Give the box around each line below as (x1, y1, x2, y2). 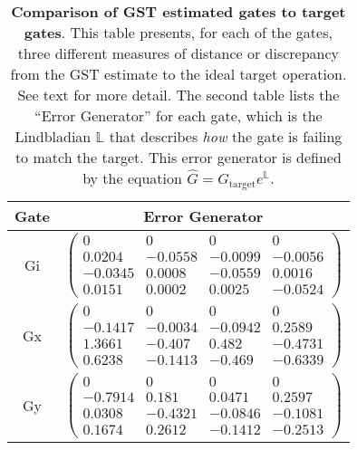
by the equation (82, 168, 182, 188)
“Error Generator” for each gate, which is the (34, 105, 323, 126)
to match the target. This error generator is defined (14, 147, 342, 168)
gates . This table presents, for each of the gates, (24, 22, 333, 43)
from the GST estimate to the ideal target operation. (10, 63, 347, 84)
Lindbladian (14, 126, 92, 147)
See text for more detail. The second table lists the (17, 84, 340, 105)
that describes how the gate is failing (109, 126, 343, 147)
